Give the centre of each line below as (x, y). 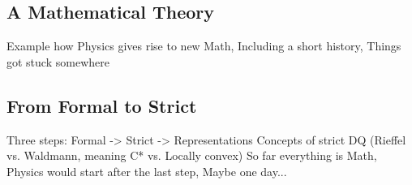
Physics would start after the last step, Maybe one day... (147, 171)
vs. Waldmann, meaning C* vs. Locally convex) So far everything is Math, (192, 155)
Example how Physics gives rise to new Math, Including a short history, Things (204, 46)
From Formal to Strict (102, 105)
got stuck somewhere (58, 61)
